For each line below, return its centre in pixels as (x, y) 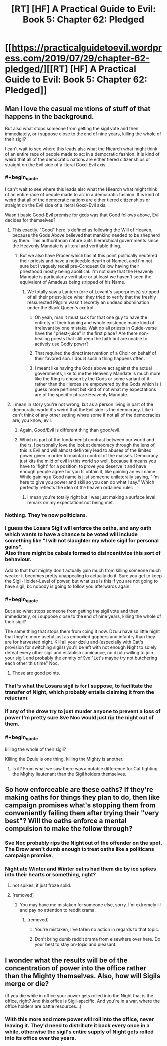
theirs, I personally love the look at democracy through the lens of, (87, 445)
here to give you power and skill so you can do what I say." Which (87, 482)
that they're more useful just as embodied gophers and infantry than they (80, 637)
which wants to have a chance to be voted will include (72, 534)
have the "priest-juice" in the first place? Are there (86, 333)
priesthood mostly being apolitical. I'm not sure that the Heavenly (86, 271)
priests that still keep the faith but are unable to (99, 338)
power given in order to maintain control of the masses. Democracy (89, 455)
